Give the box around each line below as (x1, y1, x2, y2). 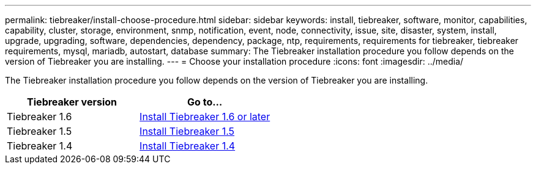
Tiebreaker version (27, 96, 117, 108)
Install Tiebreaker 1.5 (140, 125, 235, 137)
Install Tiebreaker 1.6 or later (140, 110, 270, 123)
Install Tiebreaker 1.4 (140, 140, 236, 152)
